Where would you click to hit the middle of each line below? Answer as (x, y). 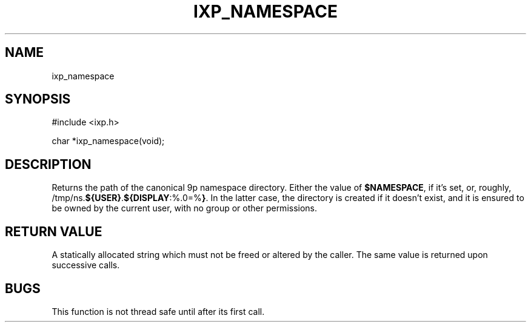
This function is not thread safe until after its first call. (158, 311)
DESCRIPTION (48, 164)
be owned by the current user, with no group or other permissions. (185, 208)
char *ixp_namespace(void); (108, 141)
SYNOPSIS (38, 99)
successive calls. (86, 265)
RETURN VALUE (54, 231)
